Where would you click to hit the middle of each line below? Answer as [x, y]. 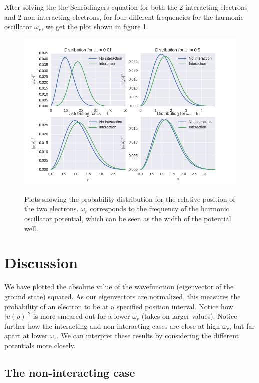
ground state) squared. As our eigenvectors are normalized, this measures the [122, 296]
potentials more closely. [40, 345]
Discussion [41, 262]
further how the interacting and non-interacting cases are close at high [112, 326]
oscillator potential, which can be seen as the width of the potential [128, 218]
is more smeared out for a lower [81, 316]
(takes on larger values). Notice [189, 316]
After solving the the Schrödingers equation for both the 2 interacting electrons [126, 7]
